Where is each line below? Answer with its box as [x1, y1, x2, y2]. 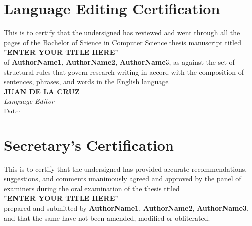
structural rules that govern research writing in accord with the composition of [4, 66, 244, 77]
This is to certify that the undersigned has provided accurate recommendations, [4, 163, 247, 174]
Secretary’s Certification [4, 134, 174, 155]
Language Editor [4, 96, 54, 106]
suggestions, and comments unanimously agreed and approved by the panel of [4, 173, 241, 184]
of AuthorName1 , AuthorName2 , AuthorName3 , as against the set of [4, 56, 235, 67]
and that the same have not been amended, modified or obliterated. [4, 212, 210, 223]
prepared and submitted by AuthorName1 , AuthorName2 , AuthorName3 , [4, 202, 249, 213]
